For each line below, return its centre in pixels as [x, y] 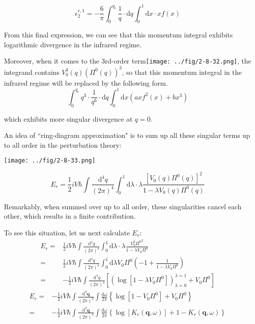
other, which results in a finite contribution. [70, 216]
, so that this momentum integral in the [182, 72]
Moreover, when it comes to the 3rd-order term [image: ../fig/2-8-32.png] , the [127, 61]
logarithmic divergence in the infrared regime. [73, 44]
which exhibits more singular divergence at [68, 118]
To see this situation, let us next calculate [67, 233]
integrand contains [32, 72]
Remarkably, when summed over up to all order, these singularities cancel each [123, 206]
